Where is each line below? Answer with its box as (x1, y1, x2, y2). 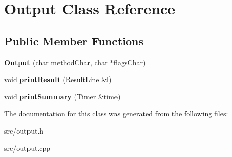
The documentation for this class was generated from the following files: (4, 108, 228, 119)
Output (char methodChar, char (4, 57, 108, 67)
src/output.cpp (4, 142, 51, 153)
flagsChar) (113, 57, 146, 67)
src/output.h (4, 125, 44, 136)
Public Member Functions (4, 33, 143, 48)
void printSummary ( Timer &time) (4, 91, 121, 101)
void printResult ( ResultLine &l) (4, 74, 112, 85)
